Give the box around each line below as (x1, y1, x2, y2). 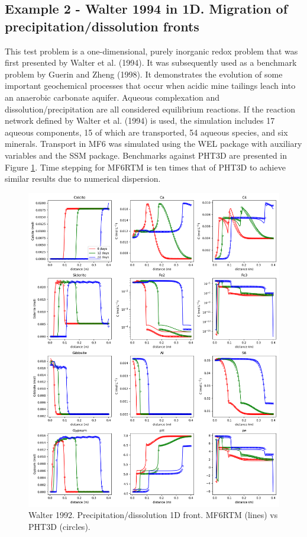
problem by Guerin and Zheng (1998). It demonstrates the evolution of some (5, 67, 283, 80)
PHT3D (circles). (28, 520, 91, 533)
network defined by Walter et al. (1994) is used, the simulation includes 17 (5, 114, 275, 127)
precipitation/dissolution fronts (5, 17, 199, 35)
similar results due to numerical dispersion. (5, 172, 161, 185)
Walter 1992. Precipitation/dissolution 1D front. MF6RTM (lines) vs (28, 509, 278, 521)
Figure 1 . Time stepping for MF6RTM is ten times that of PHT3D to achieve (5, 160, 286, 173)
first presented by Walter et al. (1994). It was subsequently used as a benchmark (5, 56, 297, 69)
